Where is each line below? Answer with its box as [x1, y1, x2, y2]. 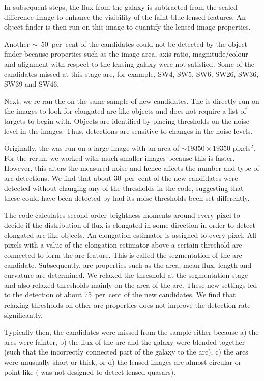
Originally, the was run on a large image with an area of [4, 143, 180, 153]
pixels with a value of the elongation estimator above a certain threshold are [4, 239, 242, 250]
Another [4, 38, 30, 49]
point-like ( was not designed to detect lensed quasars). [4, 366, 176, 377]
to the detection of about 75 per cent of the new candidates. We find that [4, 289, 236, 300]
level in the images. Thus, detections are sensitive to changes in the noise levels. [4, 125, 253, 136]
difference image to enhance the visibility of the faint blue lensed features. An [4, 11, 246, 22]
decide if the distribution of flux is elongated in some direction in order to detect [4, 220, 255, 230]
